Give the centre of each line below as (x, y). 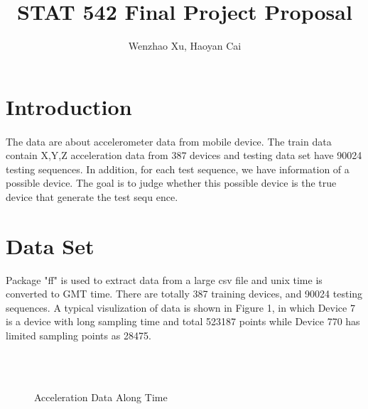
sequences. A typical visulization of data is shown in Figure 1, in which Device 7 (180, 307)
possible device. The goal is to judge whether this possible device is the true (171, 183)
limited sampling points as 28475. (79, 335)
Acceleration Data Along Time (101, 397)
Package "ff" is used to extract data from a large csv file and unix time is (164, 279)
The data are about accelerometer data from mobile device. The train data (169, 141)
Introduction (69, 106)
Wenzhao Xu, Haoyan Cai (185, 46)
